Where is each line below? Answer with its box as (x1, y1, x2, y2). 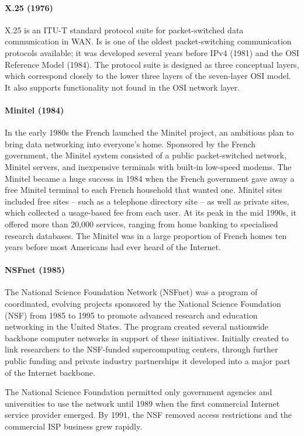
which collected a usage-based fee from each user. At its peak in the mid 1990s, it (5, 206, 296, 219)
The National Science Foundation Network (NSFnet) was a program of (5, 286, 258, 298)
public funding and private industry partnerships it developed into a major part (5, 355, 291, 367)
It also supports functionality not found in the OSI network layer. (5, 81, 240, 93)
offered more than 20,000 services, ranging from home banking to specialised (5, 217, 278, 230)
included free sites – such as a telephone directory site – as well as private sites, (5, 195, 289, 207)
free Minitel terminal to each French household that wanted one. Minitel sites (5, 184, 282, 196)
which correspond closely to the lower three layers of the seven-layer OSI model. (5, 70, 291, 82)
